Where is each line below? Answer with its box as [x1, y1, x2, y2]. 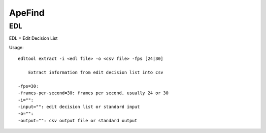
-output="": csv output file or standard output [18, 118, 137, 123]
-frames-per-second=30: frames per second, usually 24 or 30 [18, 90, 168, 96]
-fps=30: [18, 83, 39, 89]
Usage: [9, 44, 24, 50]
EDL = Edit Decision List [9, 35, 58, 41]
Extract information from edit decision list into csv [28, 69, 164, 75]
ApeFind [9, 7, 45, 18]
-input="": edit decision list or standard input [18, 104, 140, 109]
